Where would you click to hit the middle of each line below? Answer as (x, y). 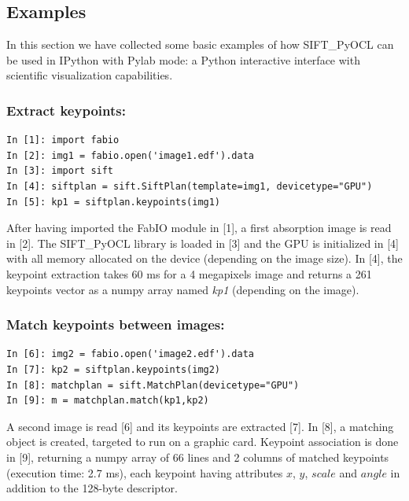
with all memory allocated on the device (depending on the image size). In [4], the (204, 258)
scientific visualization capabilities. (90, 75)
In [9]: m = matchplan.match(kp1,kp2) (108, 401)
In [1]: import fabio (63, 140)
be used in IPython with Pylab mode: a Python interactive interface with (183, 59)
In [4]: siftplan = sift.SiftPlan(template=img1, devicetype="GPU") (190, 186)
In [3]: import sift (60, 171)
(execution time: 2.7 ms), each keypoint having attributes (145, 472)
